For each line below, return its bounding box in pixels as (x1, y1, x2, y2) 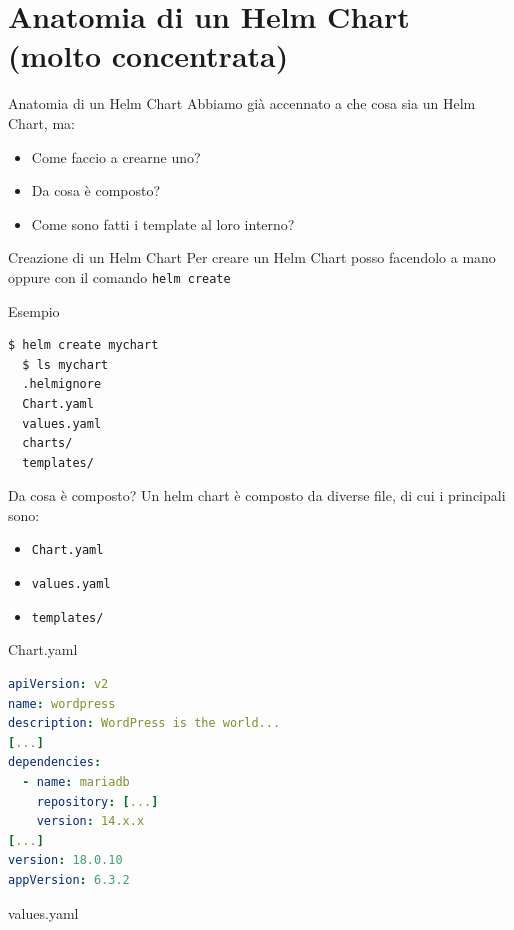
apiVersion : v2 (8, 677, 109, 692)
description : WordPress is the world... (8, 716, 281, 731)
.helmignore (22, 377, 102, 392)
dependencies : (8, 755, 102, 770)
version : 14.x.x (36, 814, 145, 829)
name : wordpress (8, 696, 116, 711)
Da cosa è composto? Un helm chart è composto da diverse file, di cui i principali (8, 485, 506, 506)
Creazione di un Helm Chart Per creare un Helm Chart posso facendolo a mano (8, 247, 496, 268)
